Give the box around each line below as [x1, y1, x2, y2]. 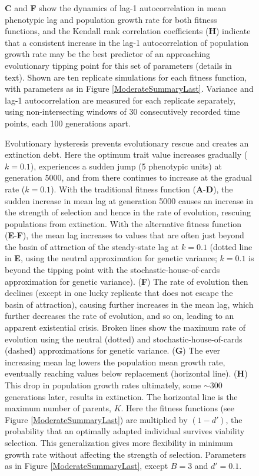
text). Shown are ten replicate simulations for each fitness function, [5, 71, 247, 83]
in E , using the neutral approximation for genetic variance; [5, 252, 217, 264]
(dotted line [210, 240, 253, 252]
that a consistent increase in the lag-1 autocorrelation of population [5, 36, 249, 48]
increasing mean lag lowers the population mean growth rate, [5, 355, 225, 368]
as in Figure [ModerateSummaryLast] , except [5, 460, 168, 472]
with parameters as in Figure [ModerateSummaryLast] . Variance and [5, 82, 254, 95]
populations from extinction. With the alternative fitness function [5, 217, 242, 229]
